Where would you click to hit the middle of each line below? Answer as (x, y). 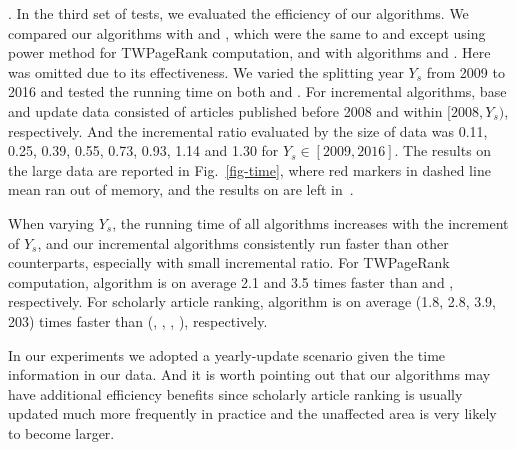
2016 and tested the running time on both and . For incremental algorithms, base (257, 91)
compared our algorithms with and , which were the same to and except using (247, 32)
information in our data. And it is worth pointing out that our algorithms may (249, 374)
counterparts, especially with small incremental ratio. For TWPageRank (229, 262)
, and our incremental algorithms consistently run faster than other (243, 242)
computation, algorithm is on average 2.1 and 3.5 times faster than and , (231, 281)
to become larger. (61, 432)
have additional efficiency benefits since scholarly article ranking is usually (235, 393)
